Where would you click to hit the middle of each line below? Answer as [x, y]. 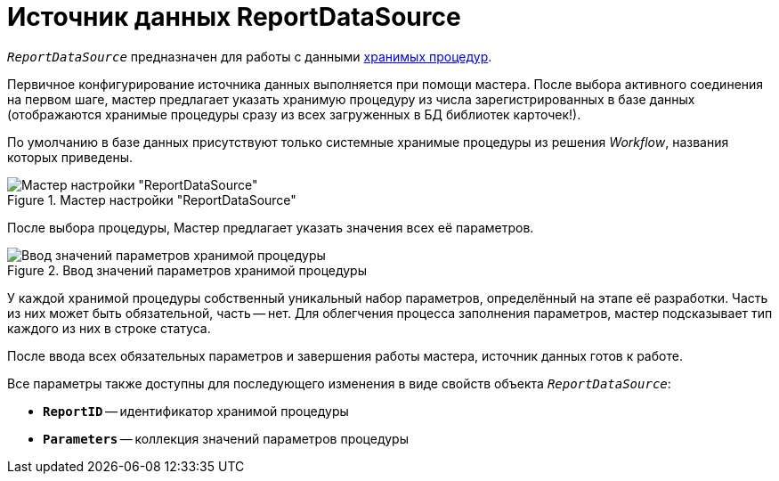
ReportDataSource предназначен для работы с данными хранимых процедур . [250, 56]
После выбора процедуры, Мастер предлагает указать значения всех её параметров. [271, 227]
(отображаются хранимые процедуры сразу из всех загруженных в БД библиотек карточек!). [294, 114]
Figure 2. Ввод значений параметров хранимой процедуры [187, 270]
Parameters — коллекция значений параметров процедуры [226, 438]
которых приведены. [70, 157]
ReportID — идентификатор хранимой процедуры [196, 411]
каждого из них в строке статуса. [109, 328]
